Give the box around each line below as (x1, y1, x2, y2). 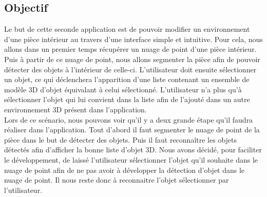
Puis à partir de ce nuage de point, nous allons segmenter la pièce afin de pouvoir (4, 53, 260, 64)
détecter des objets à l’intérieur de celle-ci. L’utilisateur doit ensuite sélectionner (4, 64, 257, 74)
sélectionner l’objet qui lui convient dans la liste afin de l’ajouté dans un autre (4, 94, 250, 105)
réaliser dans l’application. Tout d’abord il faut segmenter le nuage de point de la (4, 124, 260, 135)
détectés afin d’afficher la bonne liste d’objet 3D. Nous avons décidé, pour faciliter (4, 144, 262, 155)
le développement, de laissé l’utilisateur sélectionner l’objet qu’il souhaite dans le (4, 154, 258, 165)
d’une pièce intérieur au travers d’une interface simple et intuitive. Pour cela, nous (4, 33, 263, 44)
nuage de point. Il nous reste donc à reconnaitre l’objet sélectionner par (4, 174, 229, 185)
